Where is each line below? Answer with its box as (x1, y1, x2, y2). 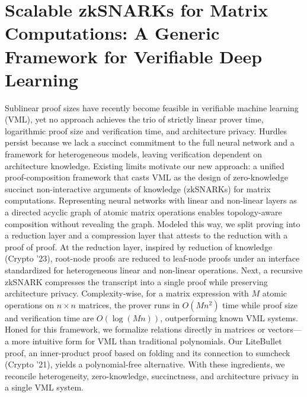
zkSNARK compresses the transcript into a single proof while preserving (5, 275, 268, 288)
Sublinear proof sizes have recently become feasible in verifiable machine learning (5, 101, 299, 114)
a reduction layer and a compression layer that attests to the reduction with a (5, 229, 288, 241)
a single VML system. (5, 381, 84, 393)
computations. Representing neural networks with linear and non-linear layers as (5, 194, 297, 206)
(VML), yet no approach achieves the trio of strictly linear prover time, (5, 113, 264, 125)
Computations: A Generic (5, 21, 220, 45)
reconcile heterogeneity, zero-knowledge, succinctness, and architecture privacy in (5, 369, 299, 382)
